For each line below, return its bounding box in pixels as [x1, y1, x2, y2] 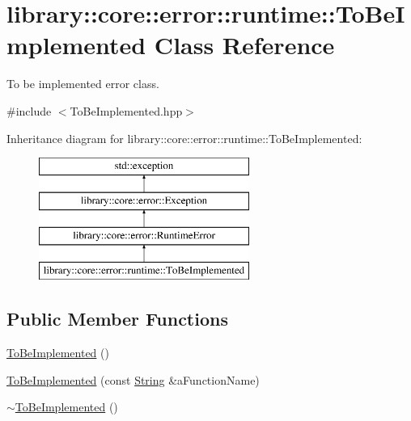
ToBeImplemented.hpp [70, 102, 183, 119]
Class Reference [154, 28, 335, 61]
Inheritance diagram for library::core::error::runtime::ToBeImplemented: [6, 129, 362, 146]
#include [6, 102, 52, 119]
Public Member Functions [6, 306, 228, 331]
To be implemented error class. [6, 75, 159, 92]
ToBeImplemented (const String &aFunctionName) [6, 371, 260, 388]
